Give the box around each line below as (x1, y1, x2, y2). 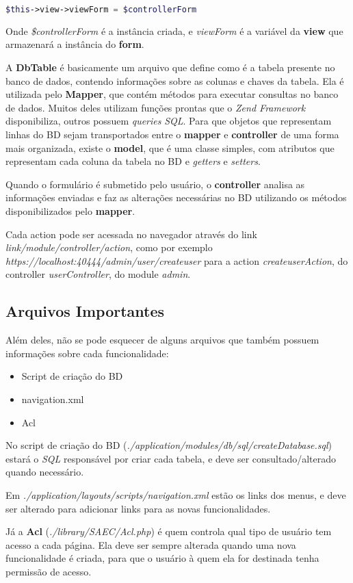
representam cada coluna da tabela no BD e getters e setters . (5, 154, 261, 168)
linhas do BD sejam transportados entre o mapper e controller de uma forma (5, 127, 339, 142)
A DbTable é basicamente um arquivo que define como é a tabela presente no (5, 60, 335, 75)
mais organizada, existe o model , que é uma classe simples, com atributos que (5, 140, 335, 155)
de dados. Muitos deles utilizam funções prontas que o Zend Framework (5, 100, 306, 114)
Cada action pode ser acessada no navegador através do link (5, 226, 257, 241)
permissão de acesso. (5, 564, 92, 578)
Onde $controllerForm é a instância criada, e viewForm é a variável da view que (5, 23, 343, 38)
